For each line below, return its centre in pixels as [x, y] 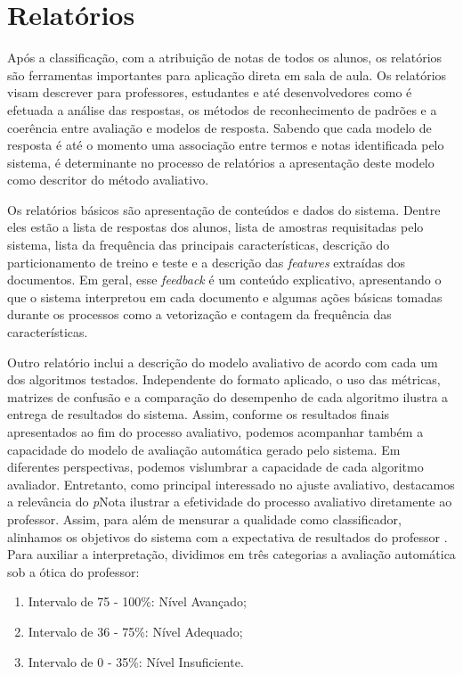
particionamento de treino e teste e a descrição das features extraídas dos [206, 262]
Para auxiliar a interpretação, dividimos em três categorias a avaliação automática [231, 554]
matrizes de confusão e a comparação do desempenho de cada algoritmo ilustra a [228, 396]
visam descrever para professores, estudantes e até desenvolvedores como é [210, 92]
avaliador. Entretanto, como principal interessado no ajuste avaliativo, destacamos [231, 484]
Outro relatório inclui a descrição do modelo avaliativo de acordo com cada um [223, 362]
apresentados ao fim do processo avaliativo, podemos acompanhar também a [215, 432]
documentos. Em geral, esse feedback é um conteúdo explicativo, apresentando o [224, 280]
